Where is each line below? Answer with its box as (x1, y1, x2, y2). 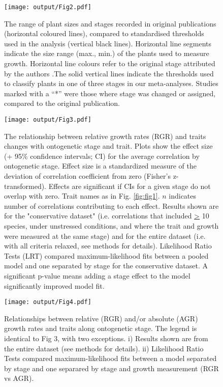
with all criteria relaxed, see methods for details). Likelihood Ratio (4, 240, 212, 251)
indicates (169, 190, 197, 201)
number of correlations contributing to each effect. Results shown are (4, 200, 219, 211)
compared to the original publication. (4, 98, 120, 108)
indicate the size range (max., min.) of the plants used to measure (4, 48, 209, 59)
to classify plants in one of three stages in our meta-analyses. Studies (4, 78, 218, 89)
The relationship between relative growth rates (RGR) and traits (4, 130, 206, 141)
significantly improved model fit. (4, 280, 105, 291)
